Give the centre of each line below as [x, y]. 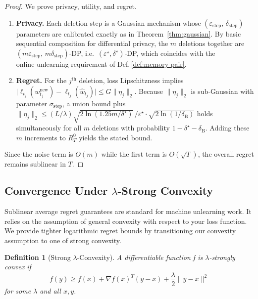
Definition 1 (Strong [38, 257]
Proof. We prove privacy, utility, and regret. [71, 6]
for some [18, 290]
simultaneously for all [49, 128]
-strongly [222, 257]
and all [50, 290]
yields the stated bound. [116, 137]
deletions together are [211, 43]
